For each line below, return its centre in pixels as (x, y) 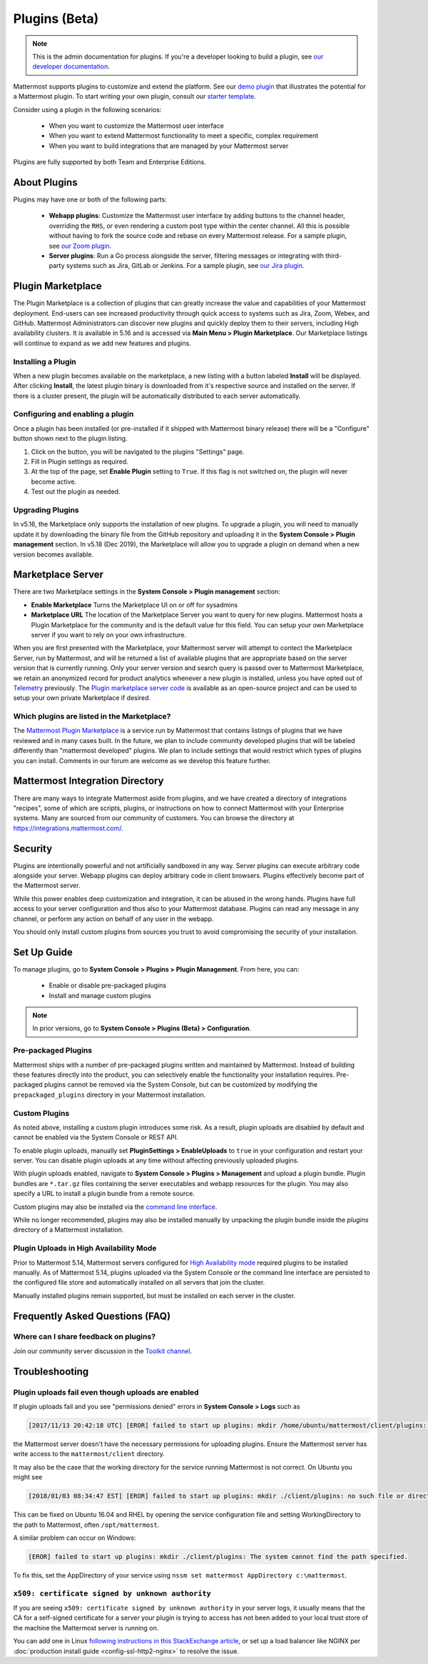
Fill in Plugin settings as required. (80, 462)
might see (28, 1477)
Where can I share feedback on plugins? (85, 1337)
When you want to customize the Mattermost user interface (136, 126)
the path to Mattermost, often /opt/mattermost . (86, 1525)
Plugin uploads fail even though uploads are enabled (106, 1392)
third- (333, 255)
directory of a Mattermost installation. (68, 1230)
